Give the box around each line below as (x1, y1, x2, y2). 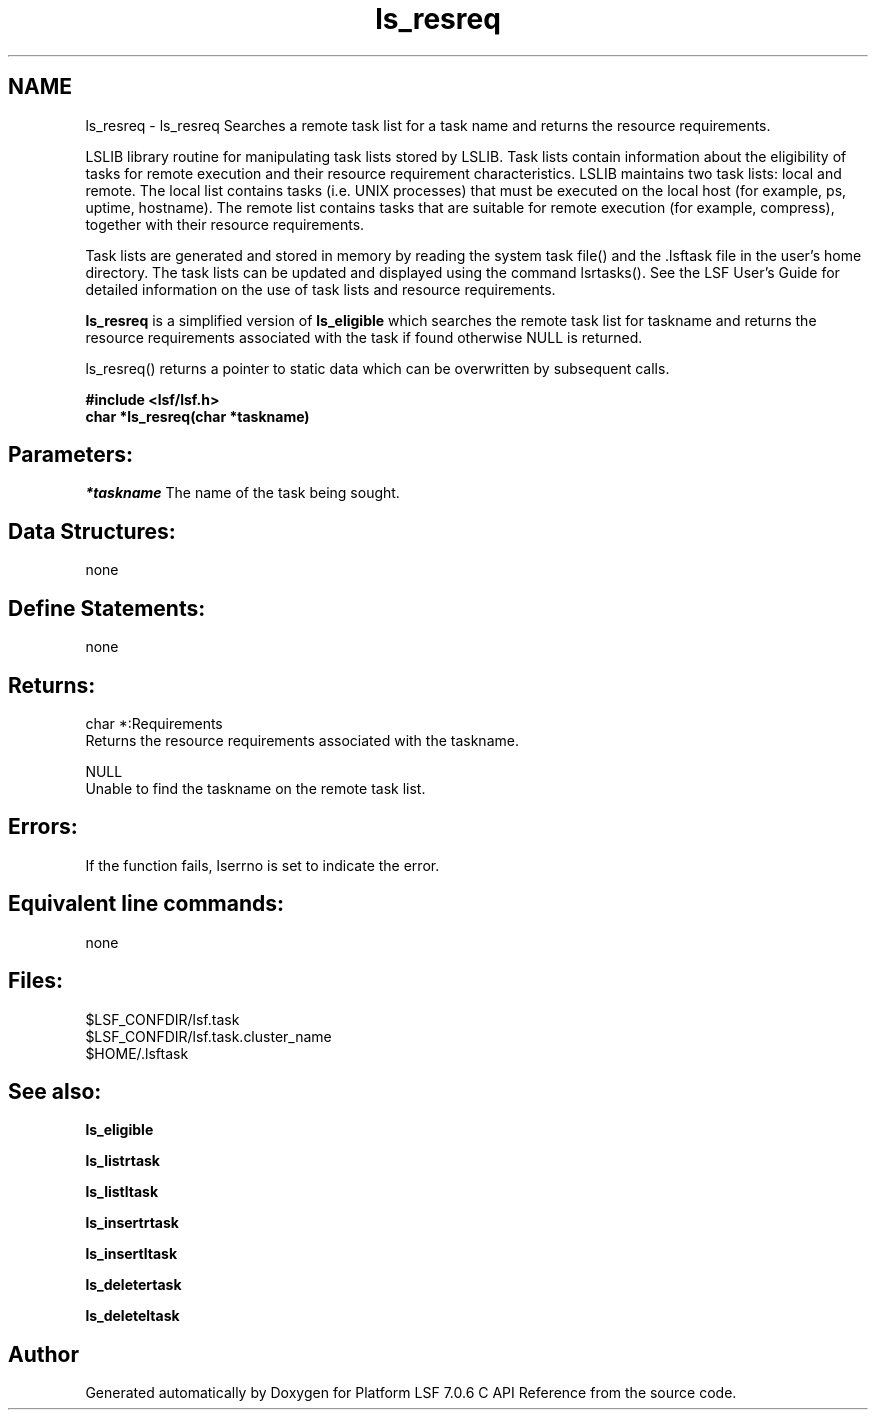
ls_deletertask (85, 1276, 182, 1294)
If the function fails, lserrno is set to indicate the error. (85, 856, 440, 874)
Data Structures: (8, 518, 176, 544)
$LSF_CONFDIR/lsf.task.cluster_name (85, 1027, 332, 1045)
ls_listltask (85, 1183, 159, 1201)
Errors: (8, 814, 78, 840)
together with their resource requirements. (85, 215, 365, 233)
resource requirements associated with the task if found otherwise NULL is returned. (85, 328, 643, 346)
